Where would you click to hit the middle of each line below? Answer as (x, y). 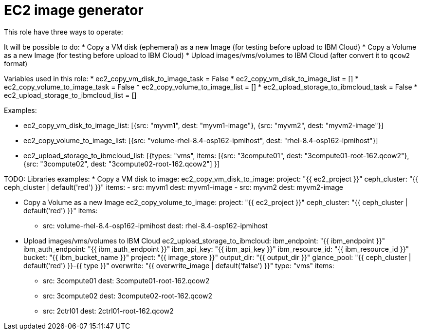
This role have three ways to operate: (64, 32)
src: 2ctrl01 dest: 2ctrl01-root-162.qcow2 (108, 311)
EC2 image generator (74, 10)
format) (16, 63)
